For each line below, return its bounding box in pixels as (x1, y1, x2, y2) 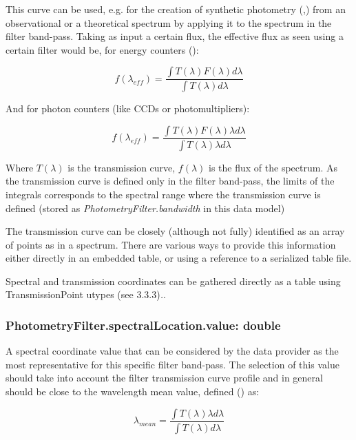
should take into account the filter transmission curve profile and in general (6, 370, 323, 385)
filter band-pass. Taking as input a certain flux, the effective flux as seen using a (6, 29, 344, 43)
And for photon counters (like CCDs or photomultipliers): (6, 101, 250, 116)
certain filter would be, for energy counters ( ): (6, 42, 199, 56)
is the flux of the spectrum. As (209, 160, 337, 174)
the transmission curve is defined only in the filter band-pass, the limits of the (6, 174, 335, 188)
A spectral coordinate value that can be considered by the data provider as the (6, 344, 339, 358)
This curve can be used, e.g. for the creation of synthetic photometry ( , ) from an (6, 2, 346, 16)
